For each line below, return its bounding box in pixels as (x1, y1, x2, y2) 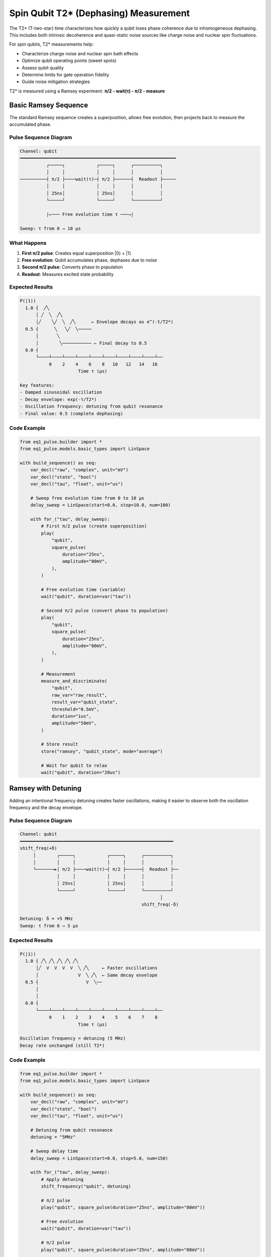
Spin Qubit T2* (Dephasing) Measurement (9, 8, 190, 19)
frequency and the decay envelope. (9, 804, 83, 811)
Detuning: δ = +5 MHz (20, 916, 73, 922)
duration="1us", (51, 713, 92, 719)
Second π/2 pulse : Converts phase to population (22, 264, 123, 270)
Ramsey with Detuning (9, 784, 82, 793)
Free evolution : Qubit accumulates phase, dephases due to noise (22, 257, 158, 263)
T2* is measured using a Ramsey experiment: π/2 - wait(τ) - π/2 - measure (9, 88, 165, 94)
